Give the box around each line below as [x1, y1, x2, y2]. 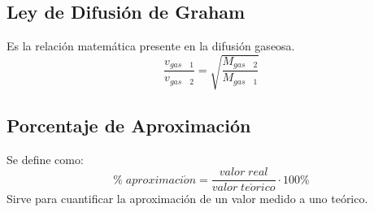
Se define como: [7, 150, 84, 167]
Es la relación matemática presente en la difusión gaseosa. [7, 37, 295, 54]
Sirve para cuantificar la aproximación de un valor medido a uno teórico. [7, 190, 368, 207]
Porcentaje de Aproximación [7, 112, 251, 137]
